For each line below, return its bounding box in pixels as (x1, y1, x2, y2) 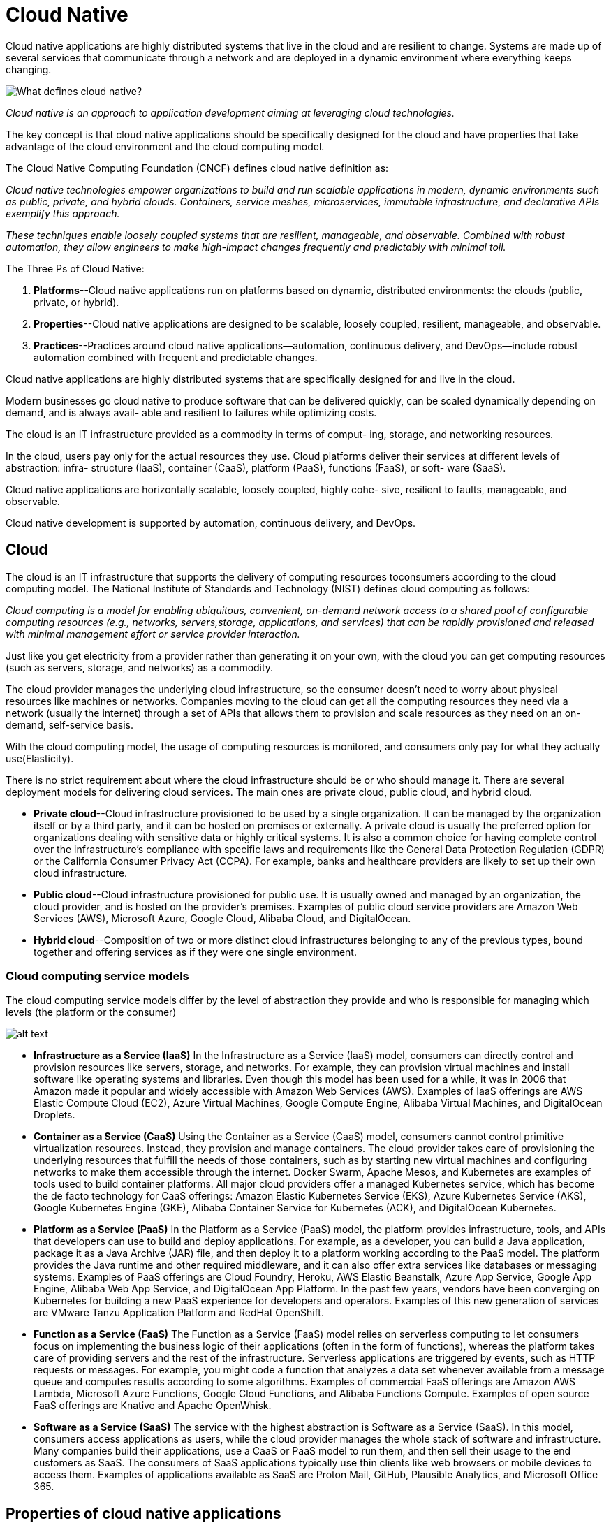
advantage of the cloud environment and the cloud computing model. (6, 140, 325, 152)
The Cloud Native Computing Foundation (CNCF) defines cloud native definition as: (6, 161, 389, 174)
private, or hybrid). (34, 296, 119, 308)
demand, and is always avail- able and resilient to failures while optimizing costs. (6, 406, 377, 418)
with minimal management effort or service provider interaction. (6, 627, 300, 640)
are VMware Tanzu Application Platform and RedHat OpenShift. (34, 1306, 324, 1319)
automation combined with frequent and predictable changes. (34, 351, 318, 363)
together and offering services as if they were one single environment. (34, 945, 357, 958)
